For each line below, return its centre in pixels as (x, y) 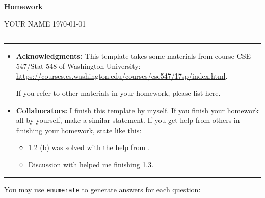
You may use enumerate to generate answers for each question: (102, 189)
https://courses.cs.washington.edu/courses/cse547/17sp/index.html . (122, 76)
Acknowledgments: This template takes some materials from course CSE (134, 56)
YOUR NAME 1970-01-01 (45, 23)
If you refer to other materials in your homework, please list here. (118, 93)
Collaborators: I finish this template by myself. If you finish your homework (137, 110)
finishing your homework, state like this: (79, 130)
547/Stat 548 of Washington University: (78, 66)
